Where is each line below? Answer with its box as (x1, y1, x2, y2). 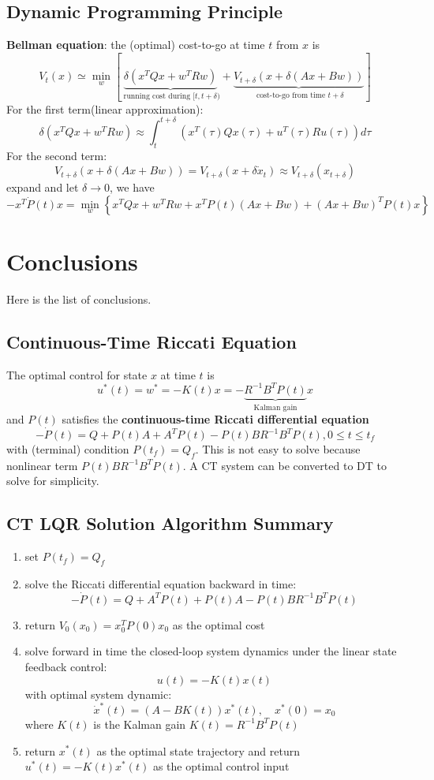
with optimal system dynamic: (24, 685, 172, 702)
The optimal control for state (6, 366, 148, 383)
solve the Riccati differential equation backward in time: (24, 576, 297, 592)
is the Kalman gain (93, 715, 186, 732)
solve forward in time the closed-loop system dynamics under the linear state (24, 643, 397, 659)
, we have (110, 179, 155, 196)
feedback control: (24, 659, 107, 674)
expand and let (6, 179, 79, 196)
